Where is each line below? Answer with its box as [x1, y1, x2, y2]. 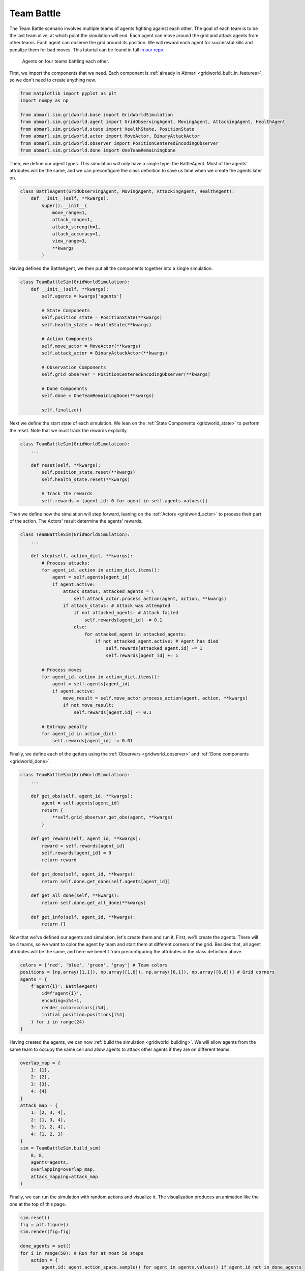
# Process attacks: [41, 560, 90, 566]
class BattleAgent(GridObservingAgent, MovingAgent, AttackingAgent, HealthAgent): [20, 188, 235, 194]
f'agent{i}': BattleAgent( [30, 983, 99, 989]
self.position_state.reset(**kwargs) [41, 469, 136, 475]
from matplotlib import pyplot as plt [20, 90, 117, 96]
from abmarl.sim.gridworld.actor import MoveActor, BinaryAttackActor [20, 133, 200, 139]
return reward [41, 857, 77, 863]
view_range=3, [52, 238, 87, 244]
